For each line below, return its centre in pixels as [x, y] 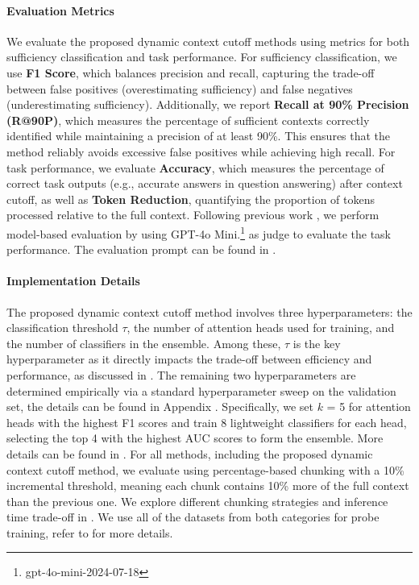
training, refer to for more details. [90, 532]
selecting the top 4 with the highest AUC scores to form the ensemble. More [195, 438]
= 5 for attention [369, 407]
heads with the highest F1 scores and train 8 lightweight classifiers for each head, [207, 422]
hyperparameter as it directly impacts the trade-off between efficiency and [189, 359]
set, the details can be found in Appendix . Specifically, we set [160, 407]
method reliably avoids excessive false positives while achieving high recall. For [201, 151]
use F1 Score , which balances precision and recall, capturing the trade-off [191, 72]
